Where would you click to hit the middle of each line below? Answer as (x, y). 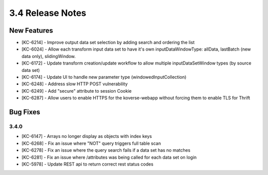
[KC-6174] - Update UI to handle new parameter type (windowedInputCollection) (104, 77)
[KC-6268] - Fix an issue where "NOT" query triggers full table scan (91, 143)
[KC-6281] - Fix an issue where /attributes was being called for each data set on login (109, 157)
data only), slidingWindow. (49, 56)
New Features (31, 30)
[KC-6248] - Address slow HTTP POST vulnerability (75, 84)
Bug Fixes (25, 112)
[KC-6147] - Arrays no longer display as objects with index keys (87, 136)
